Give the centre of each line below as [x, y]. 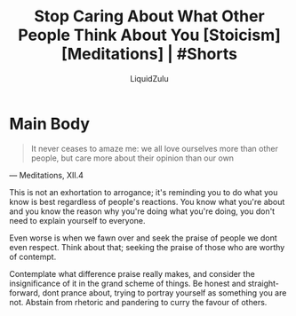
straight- [264, 283]
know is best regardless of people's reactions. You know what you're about [147, 201]
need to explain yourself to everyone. [77, 220]
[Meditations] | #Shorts [149, 54]
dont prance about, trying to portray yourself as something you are [164, 292]
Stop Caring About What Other [149, 16]
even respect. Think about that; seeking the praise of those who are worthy [147, 247]
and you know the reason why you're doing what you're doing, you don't [142, 211]
